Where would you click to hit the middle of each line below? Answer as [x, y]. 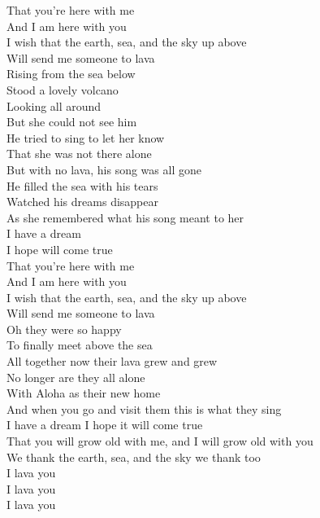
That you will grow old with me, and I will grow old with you [160, 441]
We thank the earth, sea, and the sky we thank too [134, 457]
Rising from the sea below [71, 74]
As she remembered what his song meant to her [125, 217]
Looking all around [54, 105]
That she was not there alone [79, 154]
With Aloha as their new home [84, 393]
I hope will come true [60, 249]
